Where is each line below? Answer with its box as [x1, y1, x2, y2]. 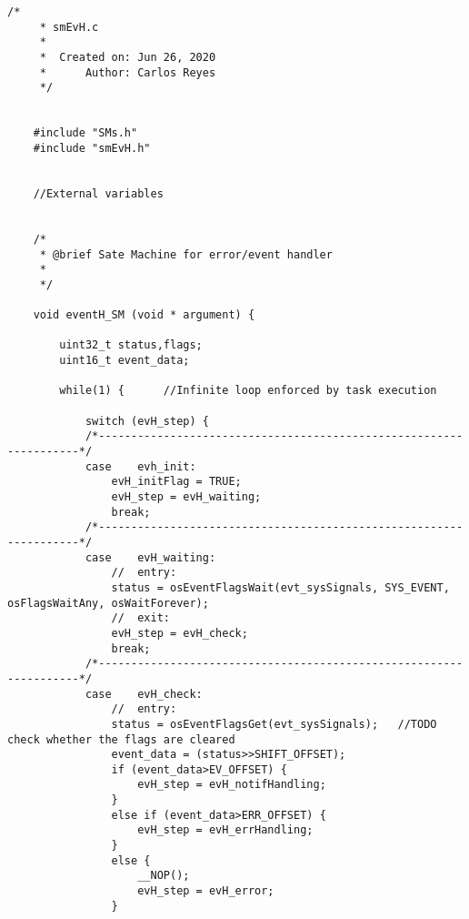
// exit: [111, 611, 170, 625]
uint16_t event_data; [59, 354, 190, 368]
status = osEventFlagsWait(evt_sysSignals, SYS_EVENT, [111, 581, 450, 594]
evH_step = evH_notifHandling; [137, 778, 326, 792]
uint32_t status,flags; [59, 338, 203, 352]
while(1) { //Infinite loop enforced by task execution [59, 384, 437, 398]
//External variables [33, 187, 164, 200]
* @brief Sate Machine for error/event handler [39, 247, 333, 261]
